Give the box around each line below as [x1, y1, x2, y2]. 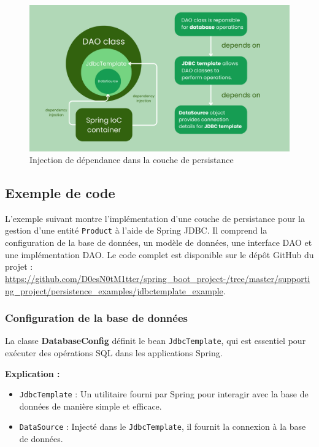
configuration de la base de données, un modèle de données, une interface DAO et [5, 236, 312, 249]
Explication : [5, 367, 60, 380]
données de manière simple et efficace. [19, 399, 162, 412]
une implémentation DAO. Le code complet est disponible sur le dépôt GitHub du [5, 248, 314, 261]
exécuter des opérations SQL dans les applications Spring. [5, 346, 223, 359]
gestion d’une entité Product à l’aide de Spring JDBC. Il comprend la [5, 224, 267, 237]
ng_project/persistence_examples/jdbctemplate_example [5, 284, 223, 297]
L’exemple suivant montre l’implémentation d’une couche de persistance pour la [5, 212, 305, 224]
